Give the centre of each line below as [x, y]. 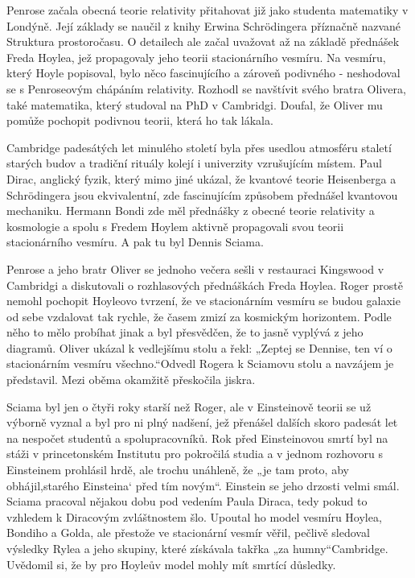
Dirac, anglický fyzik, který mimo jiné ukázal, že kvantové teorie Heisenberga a [201, 178]
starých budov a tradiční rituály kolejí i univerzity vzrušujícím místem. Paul [194, 163]
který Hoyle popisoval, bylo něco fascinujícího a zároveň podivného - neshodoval [203, 73]
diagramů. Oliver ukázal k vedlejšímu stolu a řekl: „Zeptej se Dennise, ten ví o [199, 347]
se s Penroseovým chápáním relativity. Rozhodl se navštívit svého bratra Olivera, [206, 88]
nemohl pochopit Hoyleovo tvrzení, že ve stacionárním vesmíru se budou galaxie [203, 301]
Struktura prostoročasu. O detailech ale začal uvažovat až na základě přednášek [203, 41]
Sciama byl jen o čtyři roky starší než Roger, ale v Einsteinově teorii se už [189, 406]
